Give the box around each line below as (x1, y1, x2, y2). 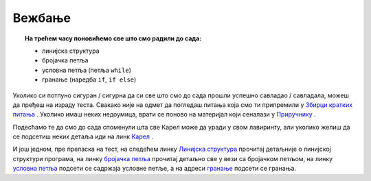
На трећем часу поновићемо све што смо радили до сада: (25, 34, 202, 43)
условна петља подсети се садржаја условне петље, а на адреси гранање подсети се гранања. (12, 165, 297, 173)
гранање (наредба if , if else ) (42, 75, 137, 84)
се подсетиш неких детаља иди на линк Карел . (12, 132, 154, 141)
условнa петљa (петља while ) (42, 66, 132, 74)
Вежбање (12, 10, 71, 25)
